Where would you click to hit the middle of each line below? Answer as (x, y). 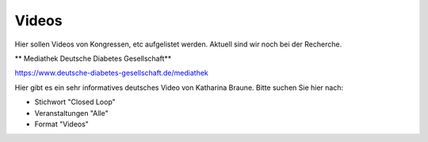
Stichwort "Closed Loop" (75, 102)
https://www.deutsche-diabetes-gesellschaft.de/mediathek (112, 73)
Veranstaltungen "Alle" (71, 113)
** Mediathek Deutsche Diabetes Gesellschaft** (93, 58)
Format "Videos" (61, 124)
